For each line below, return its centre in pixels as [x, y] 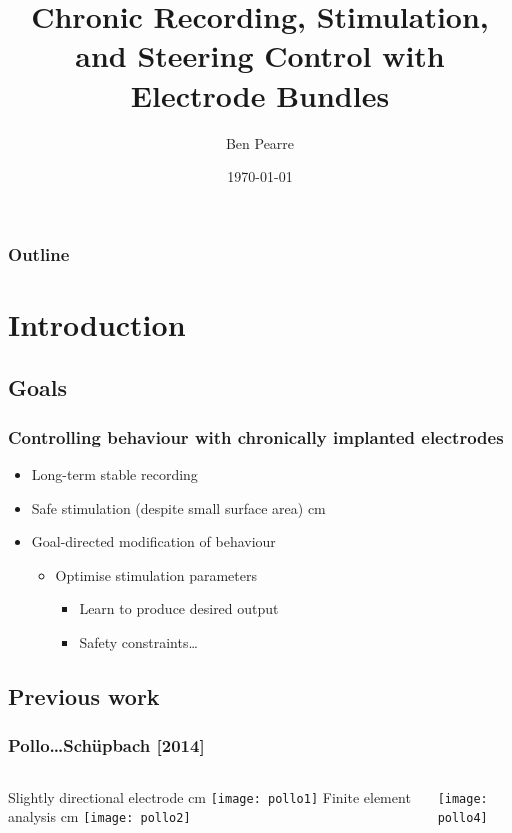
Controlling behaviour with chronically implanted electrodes [256, 436]
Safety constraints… [138, 641]
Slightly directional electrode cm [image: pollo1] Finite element [209, 796]
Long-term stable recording [114, 473]
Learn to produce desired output [179, 608]
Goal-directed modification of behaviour [153, 541]
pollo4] [462, 818]
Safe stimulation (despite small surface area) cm [178, 507]
